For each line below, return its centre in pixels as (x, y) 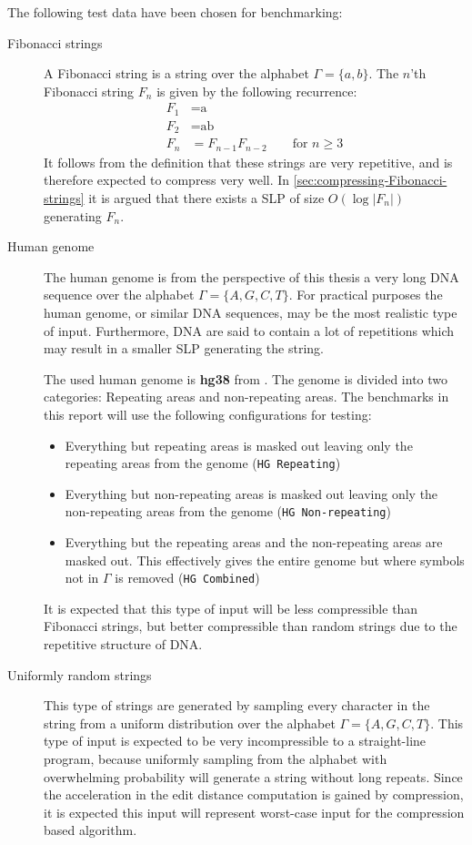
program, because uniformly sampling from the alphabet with (216, 759)
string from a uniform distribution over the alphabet (190, 723)
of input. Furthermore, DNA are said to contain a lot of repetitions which (249, 330)
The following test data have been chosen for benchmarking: (175, 12)
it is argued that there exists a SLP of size (206, 198)
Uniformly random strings (80, 674)
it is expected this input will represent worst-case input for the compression (254, 812)
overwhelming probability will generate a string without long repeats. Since (253, 776)
